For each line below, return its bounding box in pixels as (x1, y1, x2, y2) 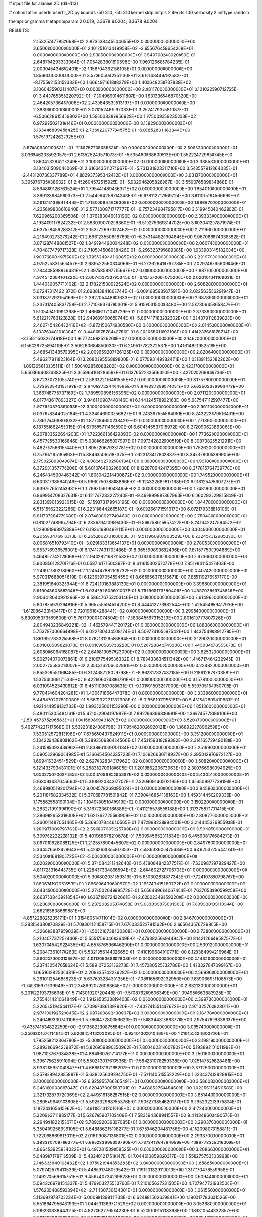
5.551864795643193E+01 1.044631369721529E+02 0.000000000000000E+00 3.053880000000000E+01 (33, 1200, 247, 1207)
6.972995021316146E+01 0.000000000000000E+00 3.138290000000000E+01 (33, 120, 193, 126)
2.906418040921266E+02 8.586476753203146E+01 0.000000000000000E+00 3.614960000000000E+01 (33, 594, 248, 601)
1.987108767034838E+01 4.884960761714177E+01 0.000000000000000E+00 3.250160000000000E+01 (33, 1051, 245, 1057)
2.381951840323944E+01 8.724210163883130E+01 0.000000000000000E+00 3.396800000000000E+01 (33, 581, 246, 587)
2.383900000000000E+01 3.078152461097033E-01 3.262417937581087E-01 (33, 107, 188, 112)
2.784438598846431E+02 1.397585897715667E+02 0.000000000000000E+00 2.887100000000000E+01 (33, 268, 247, 274)
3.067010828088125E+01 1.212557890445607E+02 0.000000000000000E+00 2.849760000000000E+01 (33, 840, 247, 846)
